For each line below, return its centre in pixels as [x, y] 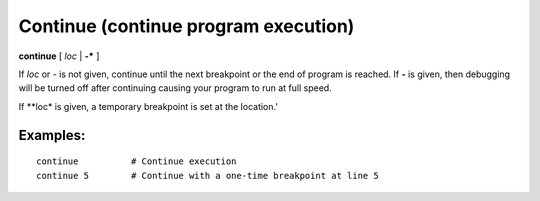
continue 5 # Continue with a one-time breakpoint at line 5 [207, 175]
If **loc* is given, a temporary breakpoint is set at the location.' [148, 106]
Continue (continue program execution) [186, 26]
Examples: [52, 135]
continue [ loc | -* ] [59, 56]
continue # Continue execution [136, 161]
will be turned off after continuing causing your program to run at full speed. [175, 88]
